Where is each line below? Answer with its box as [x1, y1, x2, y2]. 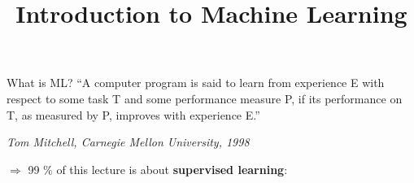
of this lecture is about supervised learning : [56, 160, 288, 177]
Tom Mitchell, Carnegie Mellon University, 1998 [7, 133, 250, 150]
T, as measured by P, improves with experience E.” [7, 106, 260, 123]
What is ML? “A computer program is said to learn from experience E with [7, 74, 385, 91]
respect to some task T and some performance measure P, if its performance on [7, 89, 403, 107]
